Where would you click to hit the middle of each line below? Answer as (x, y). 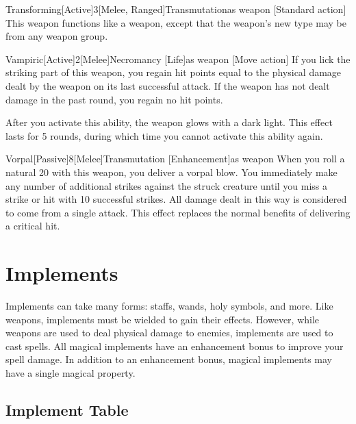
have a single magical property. (71, 373)
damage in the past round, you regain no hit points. (114, 99)
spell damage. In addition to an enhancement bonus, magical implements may (169, 359)
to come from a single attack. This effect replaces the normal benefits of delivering (178, 212)
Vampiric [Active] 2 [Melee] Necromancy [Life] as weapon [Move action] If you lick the (178, 59)
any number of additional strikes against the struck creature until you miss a (167, 185)
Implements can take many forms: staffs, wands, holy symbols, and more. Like (169, 306)
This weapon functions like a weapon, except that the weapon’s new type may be (176, 22)
